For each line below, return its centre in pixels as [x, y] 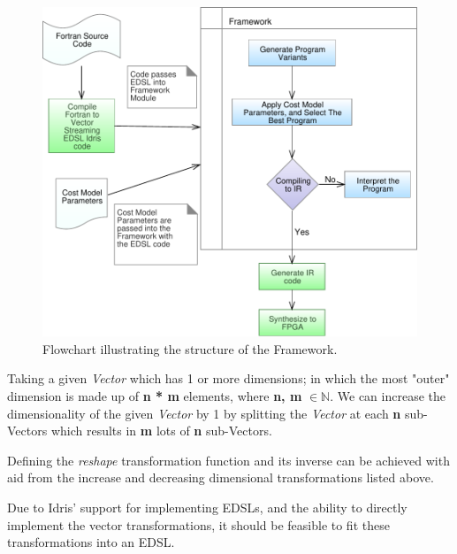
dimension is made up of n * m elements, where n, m [155, 396]
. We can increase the [388, 396]
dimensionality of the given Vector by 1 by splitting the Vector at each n [204, 413]
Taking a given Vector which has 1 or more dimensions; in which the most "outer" [228, 378]
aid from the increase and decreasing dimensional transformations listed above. [221, 477]
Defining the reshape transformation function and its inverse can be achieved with [228, 460]
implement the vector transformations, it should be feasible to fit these [198, 524]
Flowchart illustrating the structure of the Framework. [190, 348]
